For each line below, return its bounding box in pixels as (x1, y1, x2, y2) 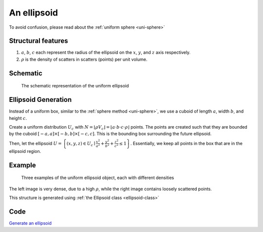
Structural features (9, 37, 68, 45)
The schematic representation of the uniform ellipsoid (21, 83, 129, 89)
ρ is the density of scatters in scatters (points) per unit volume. (21, 56, 148, 62)
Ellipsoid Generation (9, 96, 72, 104)
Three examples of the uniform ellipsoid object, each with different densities (21, 175, 174, 181)
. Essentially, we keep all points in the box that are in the (130, 140, 243, 146)
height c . (9, 115, 27, 121)
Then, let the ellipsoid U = (9, 140, 62, 146)
